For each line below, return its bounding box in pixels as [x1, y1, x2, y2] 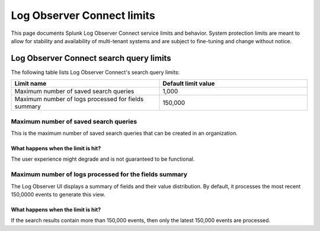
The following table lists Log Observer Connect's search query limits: [11, 69, 180, 76]
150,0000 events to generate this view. [11, 191, 105, 198]
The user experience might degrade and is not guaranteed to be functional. [11, 155, 195, 162]
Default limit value [162, 80, 215, 88]
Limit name [14, 80, 47, 88]
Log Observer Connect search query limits [11, 53, 171, 63]
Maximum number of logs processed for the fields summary [11, 170, 188, 178]
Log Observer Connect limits [11, 9, 155, 22]
